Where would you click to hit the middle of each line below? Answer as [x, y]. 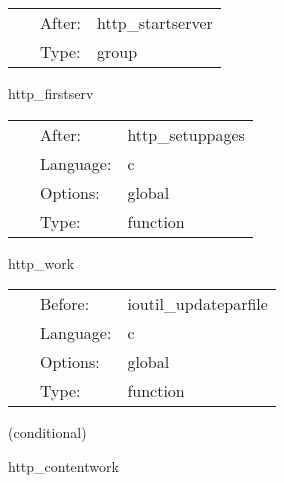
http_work [41, 262]
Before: [65, 304]
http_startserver [154, 22]
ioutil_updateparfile [197, 304]
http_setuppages [186, 134]
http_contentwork [63, 465]
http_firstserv [51, 93]
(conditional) [47, 432]
